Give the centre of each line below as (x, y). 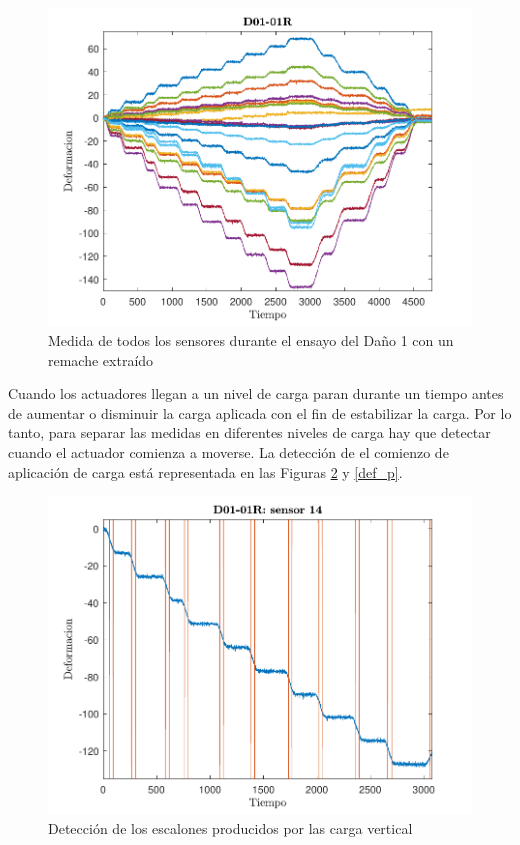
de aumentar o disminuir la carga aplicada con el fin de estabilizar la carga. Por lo (260, 412)
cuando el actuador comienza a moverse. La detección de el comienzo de (228, 451)
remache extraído (101, 359)
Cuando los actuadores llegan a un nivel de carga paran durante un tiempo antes (256, 393)
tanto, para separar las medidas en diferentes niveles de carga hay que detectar (249, 432)
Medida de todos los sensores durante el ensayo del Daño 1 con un (251, 339)
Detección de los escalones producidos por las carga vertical (230, 828)
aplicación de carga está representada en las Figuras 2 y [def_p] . (205, 471)
